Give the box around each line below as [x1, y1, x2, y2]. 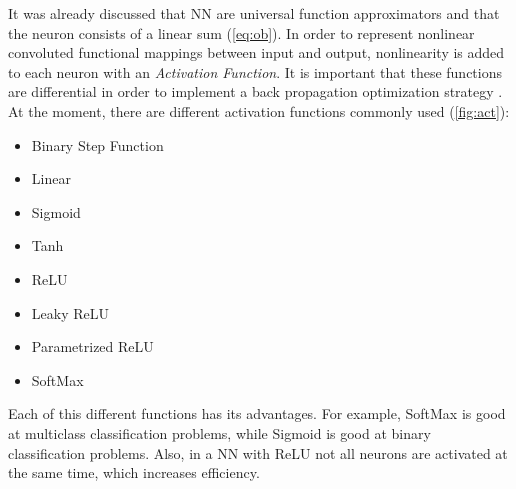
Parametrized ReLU [31, 336, 154, 357]
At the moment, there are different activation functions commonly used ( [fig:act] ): [8, 100, 510, 121]
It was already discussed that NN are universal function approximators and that [8, 3, 500, 23]
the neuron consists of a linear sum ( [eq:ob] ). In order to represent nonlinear [8, 22, 475, 43]
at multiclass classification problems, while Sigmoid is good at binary [8, 422, 431, 443]
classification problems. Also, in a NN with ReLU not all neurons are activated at [8, 442, 508, 463]
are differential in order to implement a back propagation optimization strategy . [8, 81, 503, 102]
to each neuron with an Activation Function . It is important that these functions [8, 61, 503, 82]
